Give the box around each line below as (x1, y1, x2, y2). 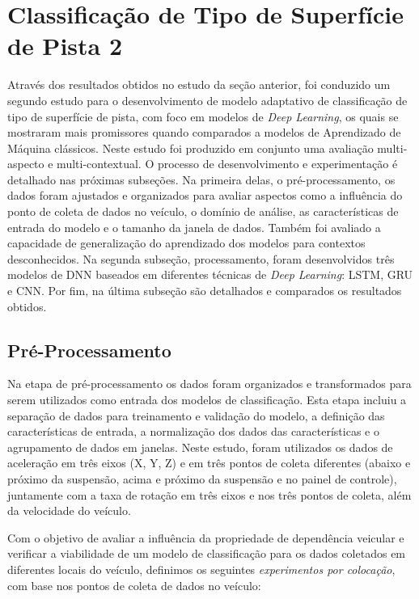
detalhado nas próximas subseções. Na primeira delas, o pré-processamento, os (7, 171, 396, 188)
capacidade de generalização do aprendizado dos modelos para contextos (7, 234, 366, 251)
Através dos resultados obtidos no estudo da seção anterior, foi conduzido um (7, 76, 391, 93)
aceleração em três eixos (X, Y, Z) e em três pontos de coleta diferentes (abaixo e (7, 454, 411, 471)
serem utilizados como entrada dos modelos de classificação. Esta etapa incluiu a (7, 391, 407, 408)
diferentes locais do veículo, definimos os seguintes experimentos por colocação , (7, 560, 396, 577)
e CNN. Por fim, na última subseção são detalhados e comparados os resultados (7, 282, 402, 299)
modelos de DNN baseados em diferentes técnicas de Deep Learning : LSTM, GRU (7, 266, 413, 283)
